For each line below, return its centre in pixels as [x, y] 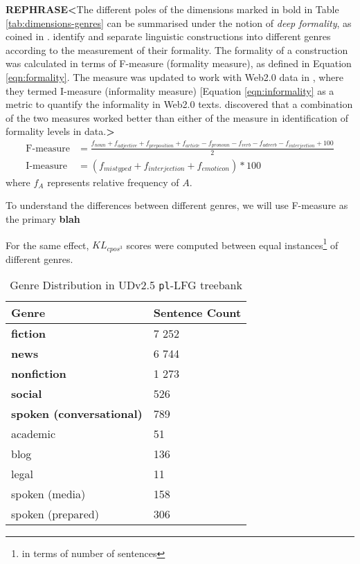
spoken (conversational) [77, 414]
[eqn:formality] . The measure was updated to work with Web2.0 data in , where [174, 76]
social [27, 394]
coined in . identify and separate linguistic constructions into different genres [168, 36]
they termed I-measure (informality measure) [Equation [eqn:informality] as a [170, 90]
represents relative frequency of [113, 182]
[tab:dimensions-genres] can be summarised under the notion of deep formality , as [179, 22]
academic [33, 434]
